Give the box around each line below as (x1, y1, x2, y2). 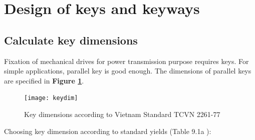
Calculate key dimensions (4, 32, 138, 47)
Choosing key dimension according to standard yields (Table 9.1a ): (4, 125, 211, 136)
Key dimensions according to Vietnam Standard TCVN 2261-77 (24, 109, 220, 119)
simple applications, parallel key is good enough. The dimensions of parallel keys (4, 65, 251, 76)
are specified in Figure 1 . (4, 75, 84, 85)
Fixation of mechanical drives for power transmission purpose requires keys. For (4, 55, 249, 66)
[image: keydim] (24, 94, 78, 102)
